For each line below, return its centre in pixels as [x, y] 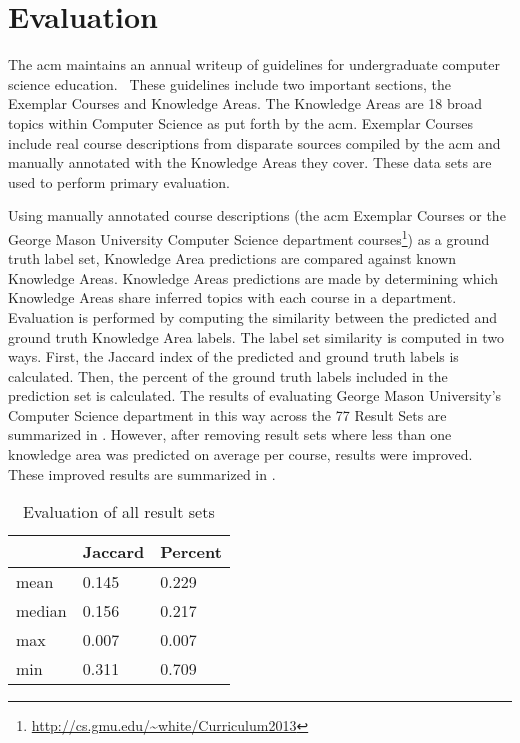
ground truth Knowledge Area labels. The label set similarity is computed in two [256, 336]
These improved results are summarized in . [142, 473]
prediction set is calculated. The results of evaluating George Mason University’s [255, 395]
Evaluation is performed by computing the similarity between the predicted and [252, 316]
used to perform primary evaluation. [119, 181]
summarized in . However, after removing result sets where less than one [230, 434]
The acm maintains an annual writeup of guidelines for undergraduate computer [254, 64]
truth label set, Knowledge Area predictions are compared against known [232, 258]
